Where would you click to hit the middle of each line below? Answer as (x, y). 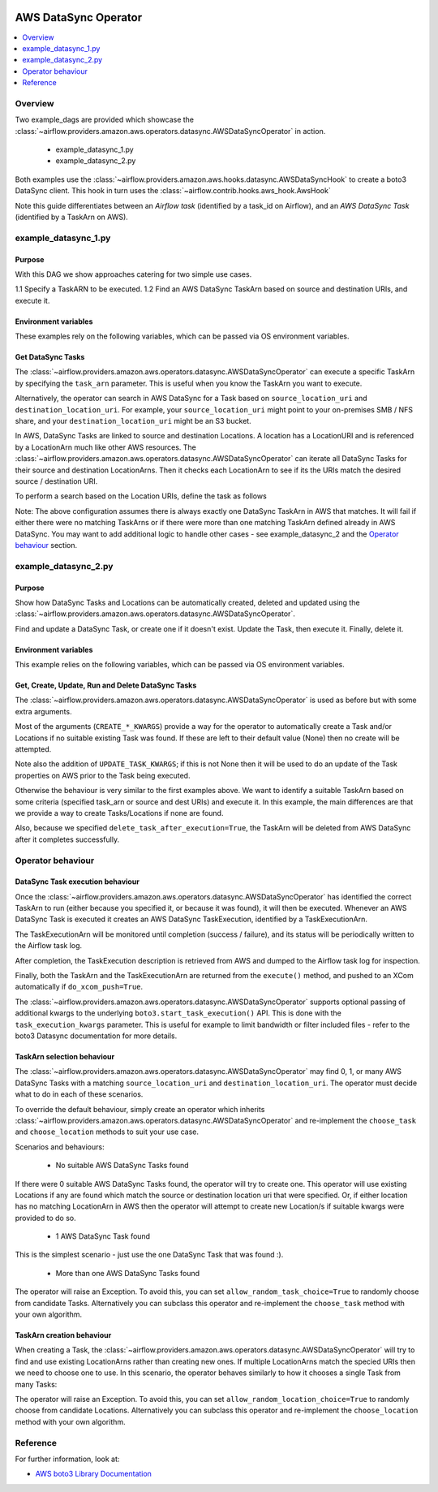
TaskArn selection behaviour (65, 1056)
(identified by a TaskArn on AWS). (72, 217)
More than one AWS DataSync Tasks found (128, 1273)
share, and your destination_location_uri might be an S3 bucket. (133, 421)
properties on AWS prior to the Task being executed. (103, 775)
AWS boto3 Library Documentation (93, 1474)
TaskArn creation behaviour (63, 1335)
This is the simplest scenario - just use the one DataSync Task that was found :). (149, 1255)
